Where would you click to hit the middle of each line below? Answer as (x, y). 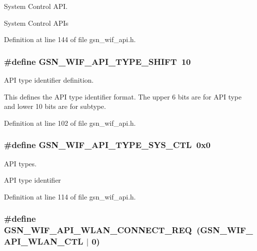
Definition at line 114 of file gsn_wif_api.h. (70, 196)
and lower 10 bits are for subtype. (55, 106)
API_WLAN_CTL (44, 241)
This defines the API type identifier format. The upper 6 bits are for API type (123, 96)
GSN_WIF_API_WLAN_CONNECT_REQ (98, 230)
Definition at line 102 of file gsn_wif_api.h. (70, 123)
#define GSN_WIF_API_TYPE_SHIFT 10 (97, 61)
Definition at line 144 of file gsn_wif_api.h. (70, 39)
